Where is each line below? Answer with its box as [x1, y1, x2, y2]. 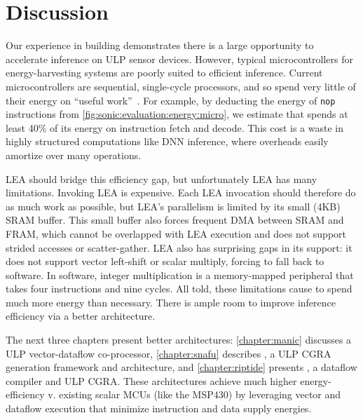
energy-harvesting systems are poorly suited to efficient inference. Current [6, 65, 323, 80]
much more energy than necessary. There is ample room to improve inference [6, 294, 336, 309]
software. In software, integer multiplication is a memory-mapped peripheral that [6, 267, 354, 282]
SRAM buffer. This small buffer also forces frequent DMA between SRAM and [6, 212, 344, 227]
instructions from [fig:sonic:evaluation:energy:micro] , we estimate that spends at [6, 107, 348, 121]
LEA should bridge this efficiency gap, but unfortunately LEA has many [6, 171, 317, 186]
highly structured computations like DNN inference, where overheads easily [6, 134, 329, 149]
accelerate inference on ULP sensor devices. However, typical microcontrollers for [6, 51, 354, 66]
